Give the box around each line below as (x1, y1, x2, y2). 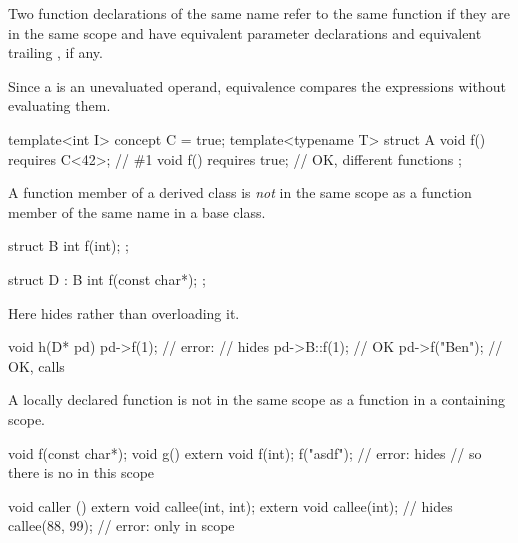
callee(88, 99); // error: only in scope (8, 515, 235, 536)
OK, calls (8, 355, 65, 376)
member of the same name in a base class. (8, 201, 266, 222)
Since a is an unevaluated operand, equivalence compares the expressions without (8, 75, 506, 96)
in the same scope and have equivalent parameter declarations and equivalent (8, 22, 482, 43)
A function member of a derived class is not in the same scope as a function (8, 182, 472, 203)
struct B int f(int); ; (8, 235, 129, 256)
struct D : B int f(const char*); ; (8, 268, 206, 289)
